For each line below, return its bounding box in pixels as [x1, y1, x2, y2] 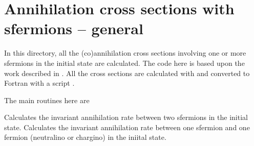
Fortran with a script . [4, 78, 75, 88]
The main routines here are [4, 94, 90, 105]
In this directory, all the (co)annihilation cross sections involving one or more [4, 47, 246, 58]
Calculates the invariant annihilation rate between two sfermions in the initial [4, 112, 248, 123]
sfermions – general [4, 18, 143, 39]
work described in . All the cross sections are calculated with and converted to [4, 67, 250, 78]
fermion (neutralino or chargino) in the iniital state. [4, 132, 166, 142]
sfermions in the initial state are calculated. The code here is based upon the [4, 57, 245, 68]
